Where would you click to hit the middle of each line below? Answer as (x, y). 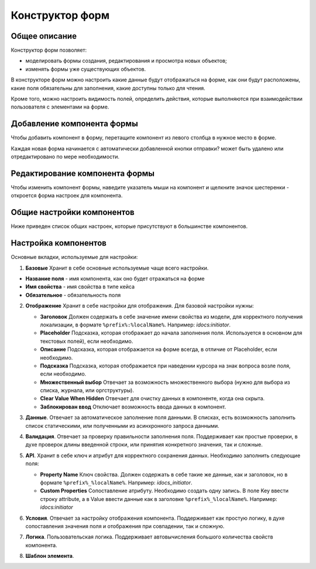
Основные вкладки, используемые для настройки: (74, 257)
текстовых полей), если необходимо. (87, 341)
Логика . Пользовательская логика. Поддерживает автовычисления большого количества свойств (149, 537)
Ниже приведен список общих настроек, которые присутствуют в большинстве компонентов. (129, 226)
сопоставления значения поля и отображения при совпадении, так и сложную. (125, 526)
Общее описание (44, 36)
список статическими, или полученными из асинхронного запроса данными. (122, 425)
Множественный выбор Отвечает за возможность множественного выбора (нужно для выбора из (165, 382)
